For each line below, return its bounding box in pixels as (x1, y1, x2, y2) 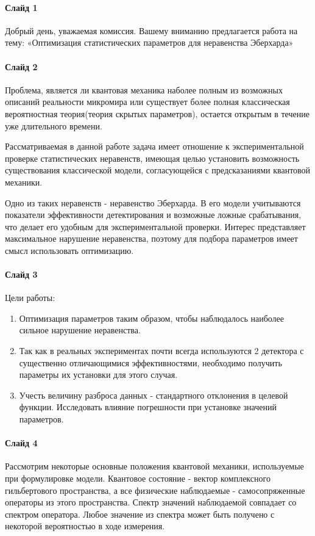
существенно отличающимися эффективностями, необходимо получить (19, 356, 282, 369)
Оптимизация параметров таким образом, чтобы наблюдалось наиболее (19, 311, 284, 324)
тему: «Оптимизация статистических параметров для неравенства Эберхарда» (5, 36, 294, 49)
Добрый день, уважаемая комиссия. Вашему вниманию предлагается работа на (5, 24, 298, 37)
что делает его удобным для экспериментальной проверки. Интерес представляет (5, 220, 306, 233)
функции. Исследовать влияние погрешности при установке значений (19, 400, 277, 413)
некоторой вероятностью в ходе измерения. (5, 520, 165, 532)
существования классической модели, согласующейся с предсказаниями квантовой (5, 164, 311, 176)
